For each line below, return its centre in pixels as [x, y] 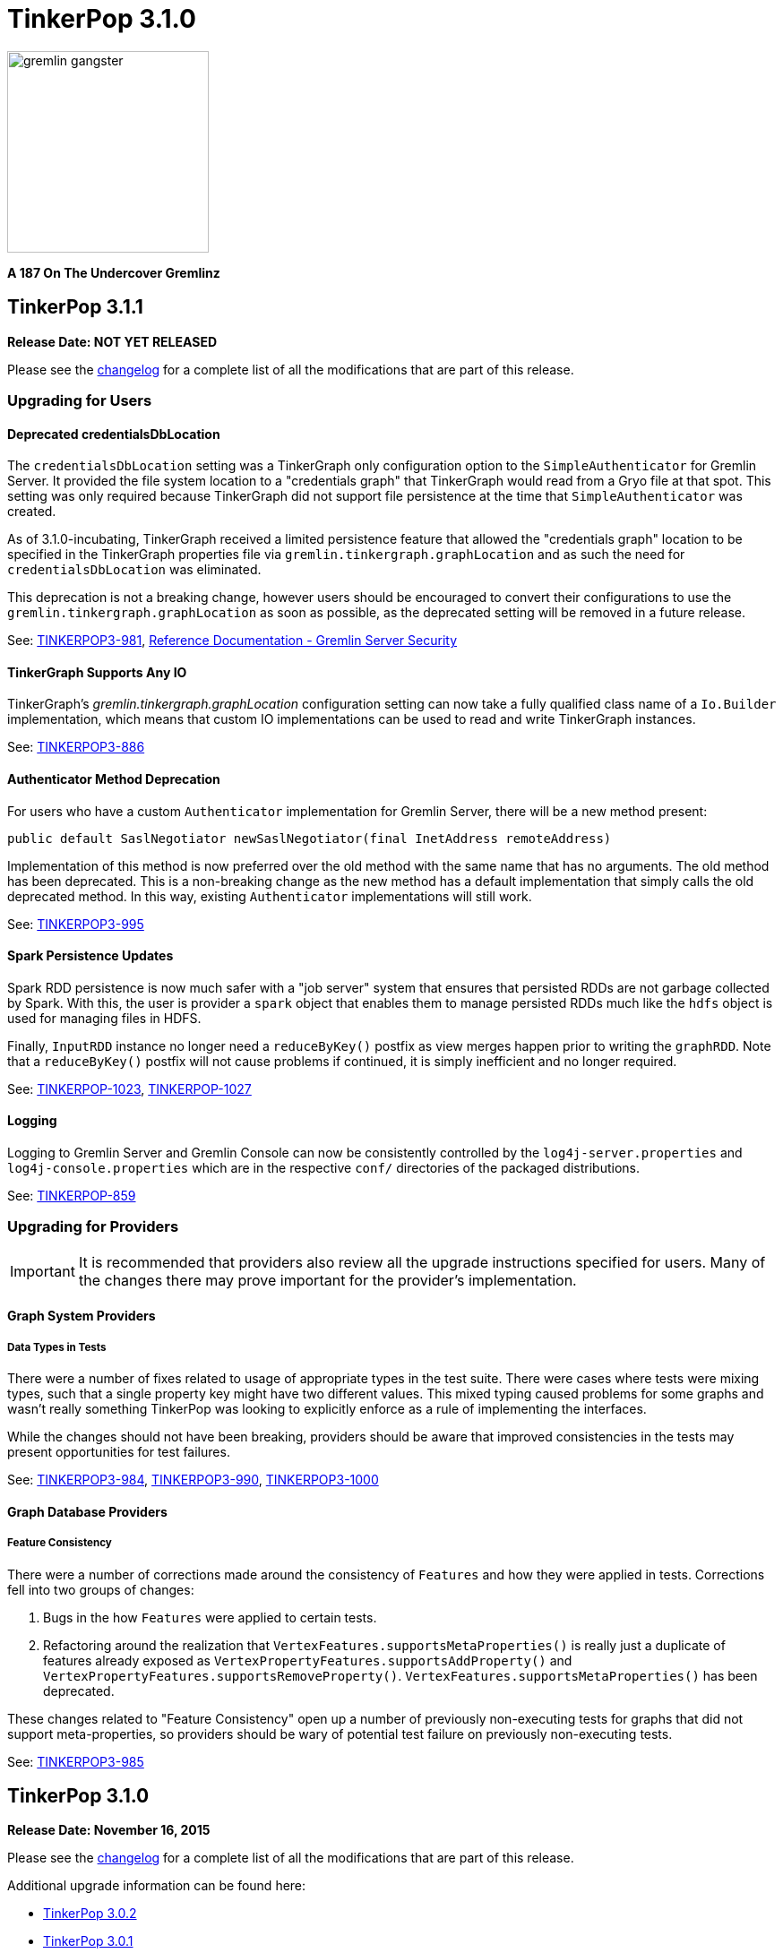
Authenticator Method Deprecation [114, 779]
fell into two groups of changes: [101, 1589]
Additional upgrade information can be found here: [157, 1886]
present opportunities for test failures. [119, 1452]
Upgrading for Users [80, 400]
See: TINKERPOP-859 [72, 1196]
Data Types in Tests [57, 1347]
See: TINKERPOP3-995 [76, 924]
